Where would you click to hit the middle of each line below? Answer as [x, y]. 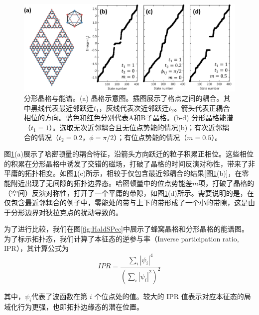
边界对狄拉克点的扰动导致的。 [73, 212]
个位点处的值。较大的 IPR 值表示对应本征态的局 [173, 296]
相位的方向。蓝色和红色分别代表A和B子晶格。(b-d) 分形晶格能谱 [129, 118]
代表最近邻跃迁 [69, 108]
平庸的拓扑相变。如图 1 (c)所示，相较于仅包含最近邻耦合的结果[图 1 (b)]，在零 [127, 173]
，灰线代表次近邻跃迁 [134, 108]
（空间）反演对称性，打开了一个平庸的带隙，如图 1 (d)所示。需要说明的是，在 [129, 193]
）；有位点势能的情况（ [150, 137]
